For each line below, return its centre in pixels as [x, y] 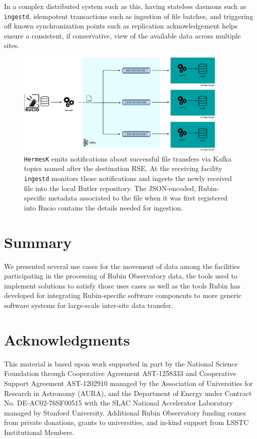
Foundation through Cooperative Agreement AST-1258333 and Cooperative [120, 373]
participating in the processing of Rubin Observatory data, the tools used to [121, 276]
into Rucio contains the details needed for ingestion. [103, 207]
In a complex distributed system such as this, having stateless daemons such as [125, 6]
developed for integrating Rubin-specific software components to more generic [123, 295]
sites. [12, 45]
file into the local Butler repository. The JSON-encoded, [110, 188]
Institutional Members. [39, 432]
